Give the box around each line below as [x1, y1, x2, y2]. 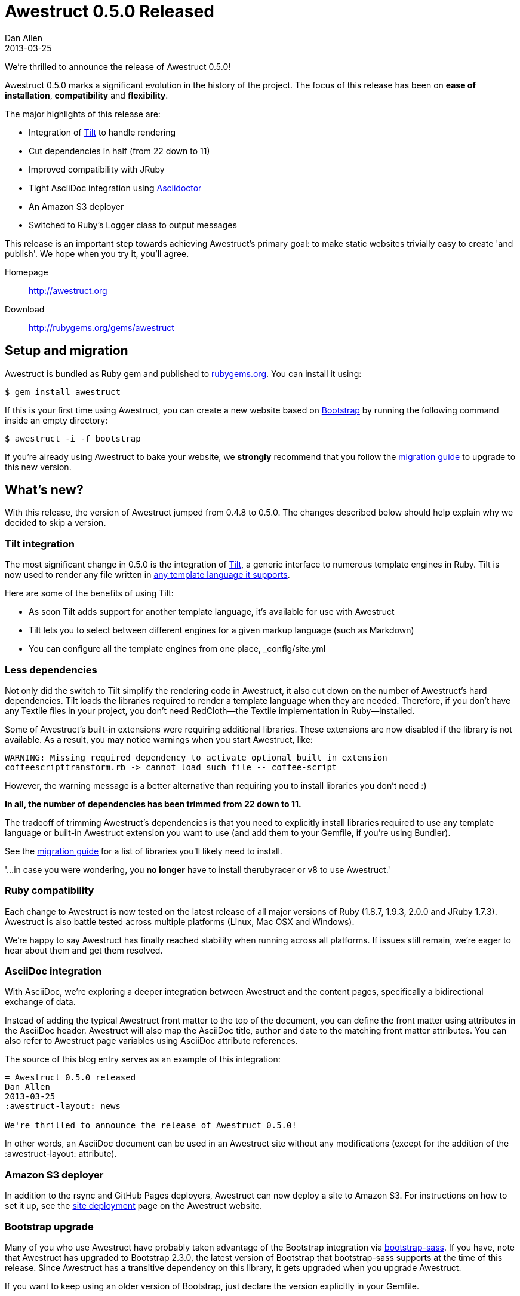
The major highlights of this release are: [5, 108, 161, 119]
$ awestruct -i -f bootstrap [5, 433, 141, 443]
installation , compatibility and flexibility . [5, 90, 168, 100]
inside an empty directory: [5, 415, 108, 425]
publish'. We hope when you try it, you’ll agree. [5, 248, 189, 259]
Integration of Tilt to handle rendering [29, 127, 176, 137]
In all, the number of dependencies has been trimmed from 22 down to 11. [5, 798, 301, 809]
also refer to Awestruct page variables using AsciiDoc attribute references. [5, 1035, 298, 1046]
